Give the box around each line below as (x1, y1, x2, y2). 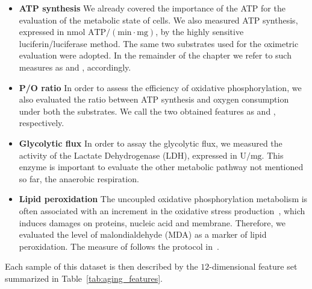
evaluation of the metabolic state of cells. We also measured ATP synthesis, (19, 13, 298, 26)
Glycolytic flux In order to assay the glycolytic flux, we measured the (19, 136, 282, 149)
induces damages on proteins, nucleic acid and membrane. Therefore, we (19, 216, 285, 229)
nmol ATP (66, 28, 107, 37)
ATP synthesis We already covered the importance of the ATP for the (19, 2, 285, 14)
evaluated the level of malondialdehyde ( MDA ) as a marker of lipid (19, 228, 267, 241)
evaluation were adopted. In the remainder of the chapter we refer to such (19, 49, 292, 62)
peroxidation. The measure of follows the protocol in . (19, 240, 219, 252)
